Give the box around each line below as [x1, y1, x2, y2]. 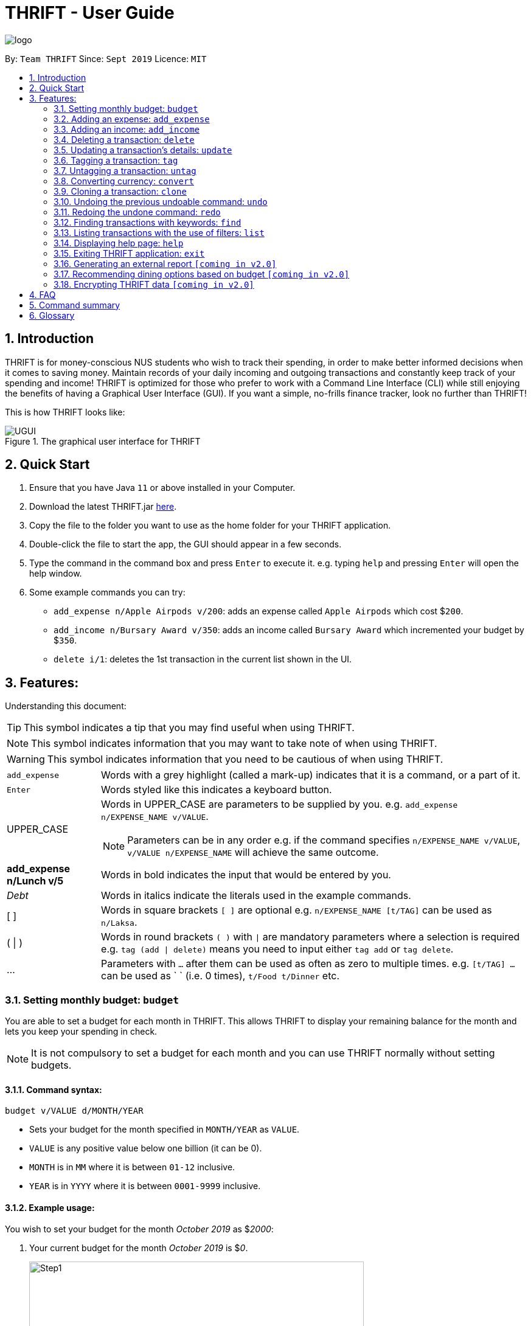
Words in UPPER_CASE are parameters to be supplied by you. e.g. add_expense [101, 798, 458, 811]
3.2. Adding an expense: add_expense [54, 113, 210, 124]
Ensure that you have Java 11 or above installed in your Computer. [29, 482, 296, 493]
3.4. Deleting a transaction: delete [54, 134, 195, 145]
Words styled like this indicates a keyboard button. [101, 783, 332, 796]
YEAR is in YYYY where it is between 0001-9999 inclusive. [29, 1181, 261, 1192]
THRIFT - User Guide [5, 2, 175, 23]
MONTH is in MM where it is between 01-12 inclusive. [29, 1162, 235, 1173]
